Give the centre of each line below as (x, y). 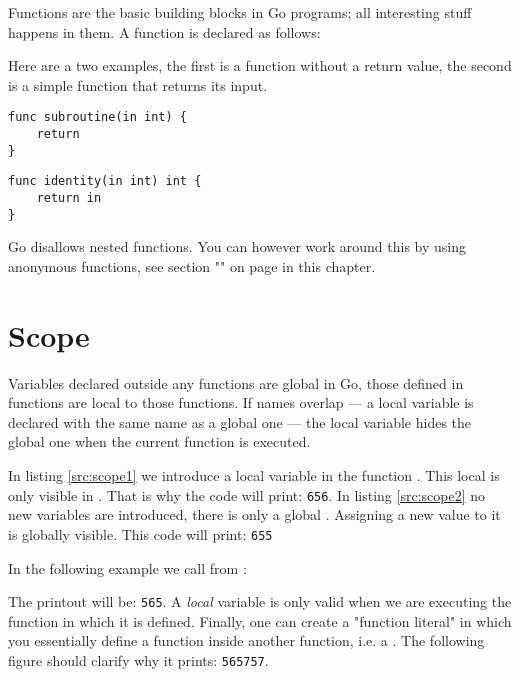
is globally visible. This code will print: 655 (140, 533)
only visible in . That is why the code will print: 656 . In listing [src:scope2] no (246, 494)
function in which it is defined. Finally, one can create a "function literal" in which (260, 620)
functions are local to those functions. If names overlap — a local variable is (241, 402)
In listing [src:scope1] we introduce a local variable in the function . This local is (254, 475)
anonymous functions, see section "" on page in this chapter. (192, 265)
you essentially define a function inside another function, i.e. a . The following (246, 640)
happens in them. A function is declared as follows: (164, 31)
